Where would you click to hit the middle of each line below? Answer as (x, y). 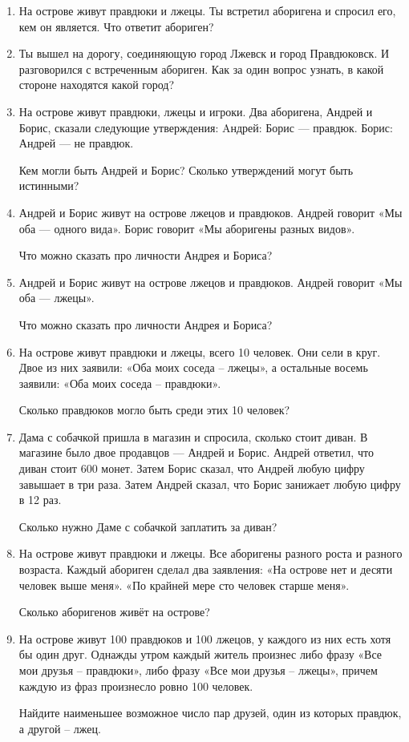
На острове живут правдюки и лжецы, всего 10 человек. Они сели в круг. (200, 351)
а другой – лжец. (60, 728)
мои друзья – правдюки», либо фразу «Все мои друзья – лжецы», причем (198, 670)
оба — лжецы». (57, 298)
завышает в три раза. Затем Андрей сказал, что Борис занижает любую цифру (210, 484)
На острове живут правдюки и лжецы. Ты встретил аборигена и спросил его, (207, 10)
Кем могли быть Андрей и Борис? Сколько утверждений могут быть (186, 169)
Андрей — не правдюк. (76, 143)
